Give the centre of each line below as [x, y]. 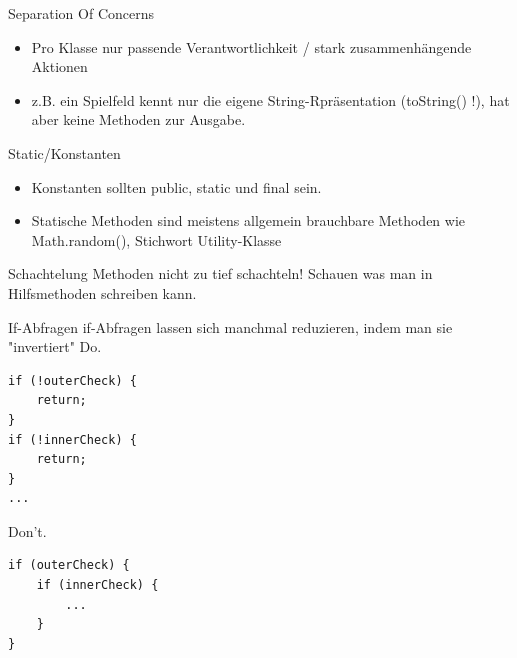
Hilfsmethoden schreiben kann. [102, 292]
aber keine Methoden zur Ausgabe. [138, 119]
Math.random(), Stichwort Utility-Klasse [156, 239]
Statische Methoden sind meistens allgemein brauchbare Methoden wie [248, 220]
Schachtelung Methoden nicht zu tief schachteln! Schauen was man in [220, 273]
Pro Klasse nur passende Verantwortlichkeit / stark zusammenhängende [251, 46]
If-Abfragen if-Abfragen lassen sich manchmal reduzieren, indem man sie [230, 326]
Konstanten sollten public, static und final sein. [176, 186]
